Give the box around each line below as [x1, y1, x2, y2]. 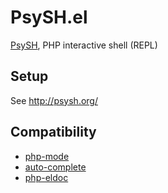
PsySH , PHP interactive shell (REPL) [10, 39, 158, 51]
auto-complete [24, 161, 87, 173]
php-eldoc [24, 171, 69, 183]
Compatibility [10, 124, 97, 141]
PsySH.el [10, 6, 88, 29]
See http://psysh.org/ [10, 94, 98, 106]
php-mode [24, 150, 70, 162]
